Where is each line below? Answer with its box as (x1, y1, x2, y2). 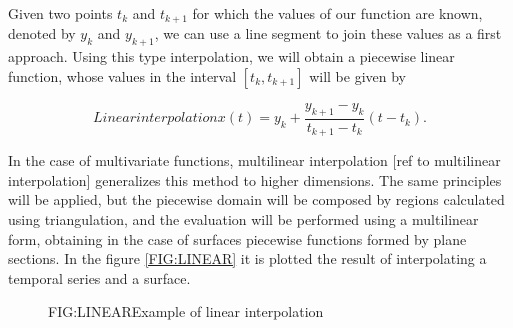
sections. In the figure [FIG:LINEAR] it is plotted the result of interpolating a (8, 248, 487, 269)
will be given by (309, 65, 407, 86)
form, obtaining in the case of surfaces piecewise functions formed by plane (8, 228, 467, 249)
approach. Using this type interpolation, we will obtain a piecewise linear (8, 46, 455, 67)
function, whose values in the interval (8, 65, 237, 86)
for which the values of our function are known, (192, 3, 483, 23)
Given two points (8, 3, 113, 23)
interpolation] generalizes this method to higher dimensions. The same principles (8, 169, 502, 190)
